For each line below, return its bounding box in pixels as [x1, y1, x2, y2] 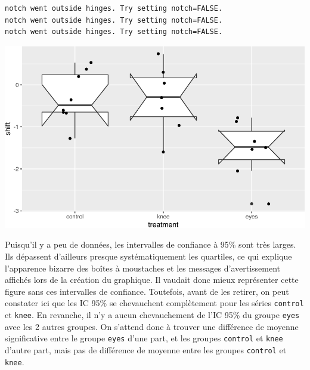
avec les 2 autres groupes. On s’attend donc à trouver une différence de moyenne [5, 320, 299, 332]
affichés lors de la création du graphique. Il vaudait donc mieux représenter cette [5, 273, 299, 286]
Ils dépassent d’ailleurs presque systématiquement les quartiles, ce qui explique [5, 250, 292, 262]
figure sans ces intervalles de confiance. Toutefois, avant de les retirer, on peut [5, 285, 289, 297]
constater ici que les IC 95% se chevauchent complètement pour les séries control [5, 297, 304, 309]
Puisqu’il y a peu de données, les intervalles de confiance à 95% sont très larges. [5, 238, 296, 251]
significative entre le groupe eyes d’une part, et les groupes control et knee [5, 332, 283, 344]
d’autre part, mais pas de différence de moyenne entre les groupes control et [5, 343, 287, 356]
